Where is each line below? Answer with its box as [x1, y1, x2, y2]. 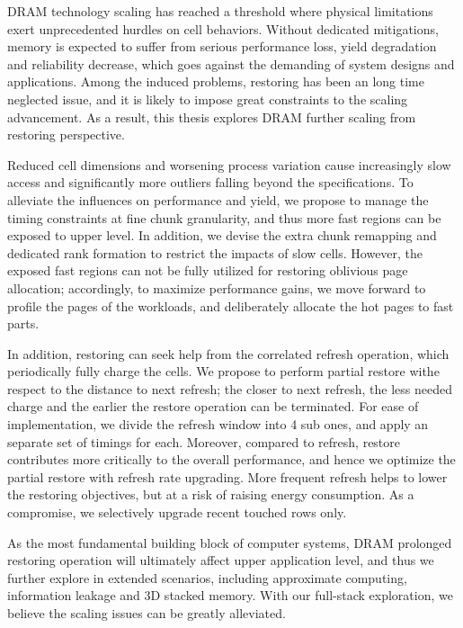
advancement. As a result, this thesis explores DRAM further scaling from [7, 107, 416, 126]
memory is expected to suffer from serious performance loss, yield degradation [7, 37, 437, 56]
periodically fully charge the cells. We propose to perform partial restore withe [7, 362, 440, 381]
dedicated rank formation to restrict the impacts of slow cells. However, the [7, 243, 423, 262]
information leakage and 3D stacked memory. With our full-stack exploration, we [7, 586, 453, 605]
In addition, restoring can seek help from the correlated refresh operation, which [7, 344, 450, 363]
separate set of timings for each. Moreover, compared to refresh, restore [7, 432, 401, 451]
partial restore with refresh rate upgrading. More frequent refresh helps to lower [7, 467, 448, 486]
